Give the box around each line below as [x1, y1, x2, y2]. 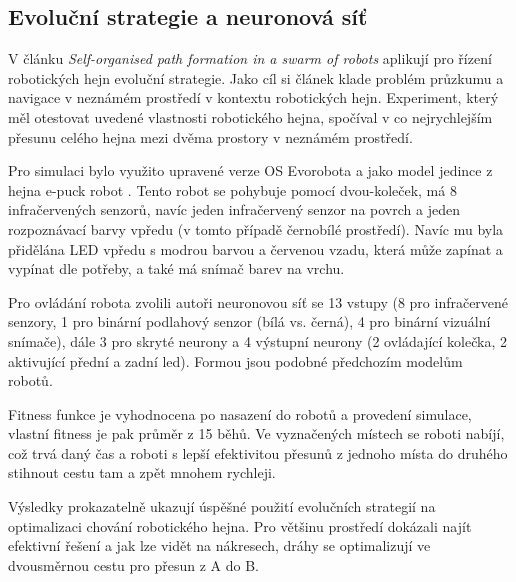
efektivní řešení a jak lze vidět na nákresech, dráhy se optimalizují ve [8, 535, 431, 556]
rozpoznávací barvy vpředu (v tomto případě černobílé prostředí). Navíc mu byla [8, 218, 504, 239]
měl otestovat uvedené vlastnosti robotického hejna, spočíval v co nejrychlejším [8, 106, 493, 127]
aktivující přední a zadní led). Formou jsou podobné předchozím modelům [8, 350, 463, 371]
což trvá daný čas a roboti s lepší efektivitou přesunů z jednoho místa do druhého [8, 442, 508, 463]
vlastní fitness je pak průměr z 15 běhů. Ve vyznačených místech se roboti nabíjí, [8, 423, 505, 444]
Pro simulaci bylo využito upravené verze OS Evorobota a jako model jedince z [8, 160, 493, 181]
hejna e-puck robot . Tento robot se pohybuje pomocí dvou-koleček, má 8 [8, 179, 457, 200]
